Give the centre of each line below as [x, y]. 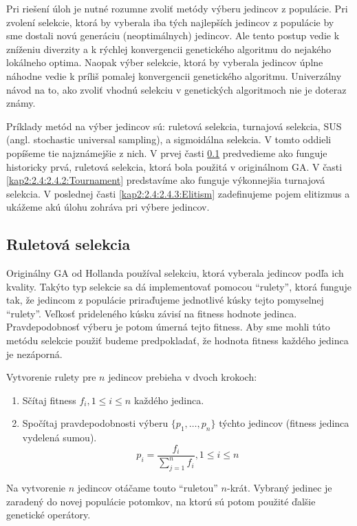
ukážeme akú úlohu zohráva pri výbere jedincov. [108, 207]
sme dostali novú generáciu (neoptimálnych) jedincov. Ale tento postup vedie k [173, 35]
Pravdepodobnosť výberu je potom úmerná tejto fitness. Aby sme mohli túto [168, 327]
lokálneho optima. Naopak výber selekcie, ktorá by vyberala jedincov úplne [165, 62]
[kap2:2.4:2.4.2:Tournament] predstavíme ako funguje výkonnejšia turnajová [166, 180]
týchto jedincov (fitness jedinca [284, 423]
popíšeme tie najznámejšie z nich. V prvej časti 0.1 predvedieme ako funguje [167, 152]
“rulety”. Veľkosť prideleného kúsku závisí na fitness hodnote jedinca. [152, 313]
